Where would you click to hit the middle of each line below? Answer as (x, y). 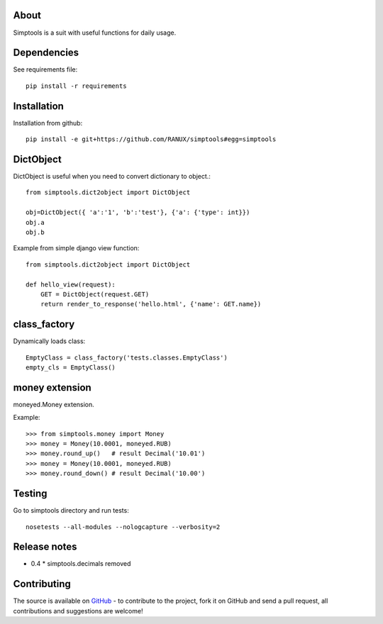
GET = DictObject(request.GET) (95, 294)
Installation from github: (48, 123)
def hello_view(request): (71, 284)
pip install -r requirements (76, 86)
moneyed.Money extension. (54, 404)
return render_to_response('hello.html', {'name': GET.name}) (151, 304)
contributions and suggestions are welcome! (78, 611)
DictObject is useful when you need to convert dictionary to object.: (112, 177)
